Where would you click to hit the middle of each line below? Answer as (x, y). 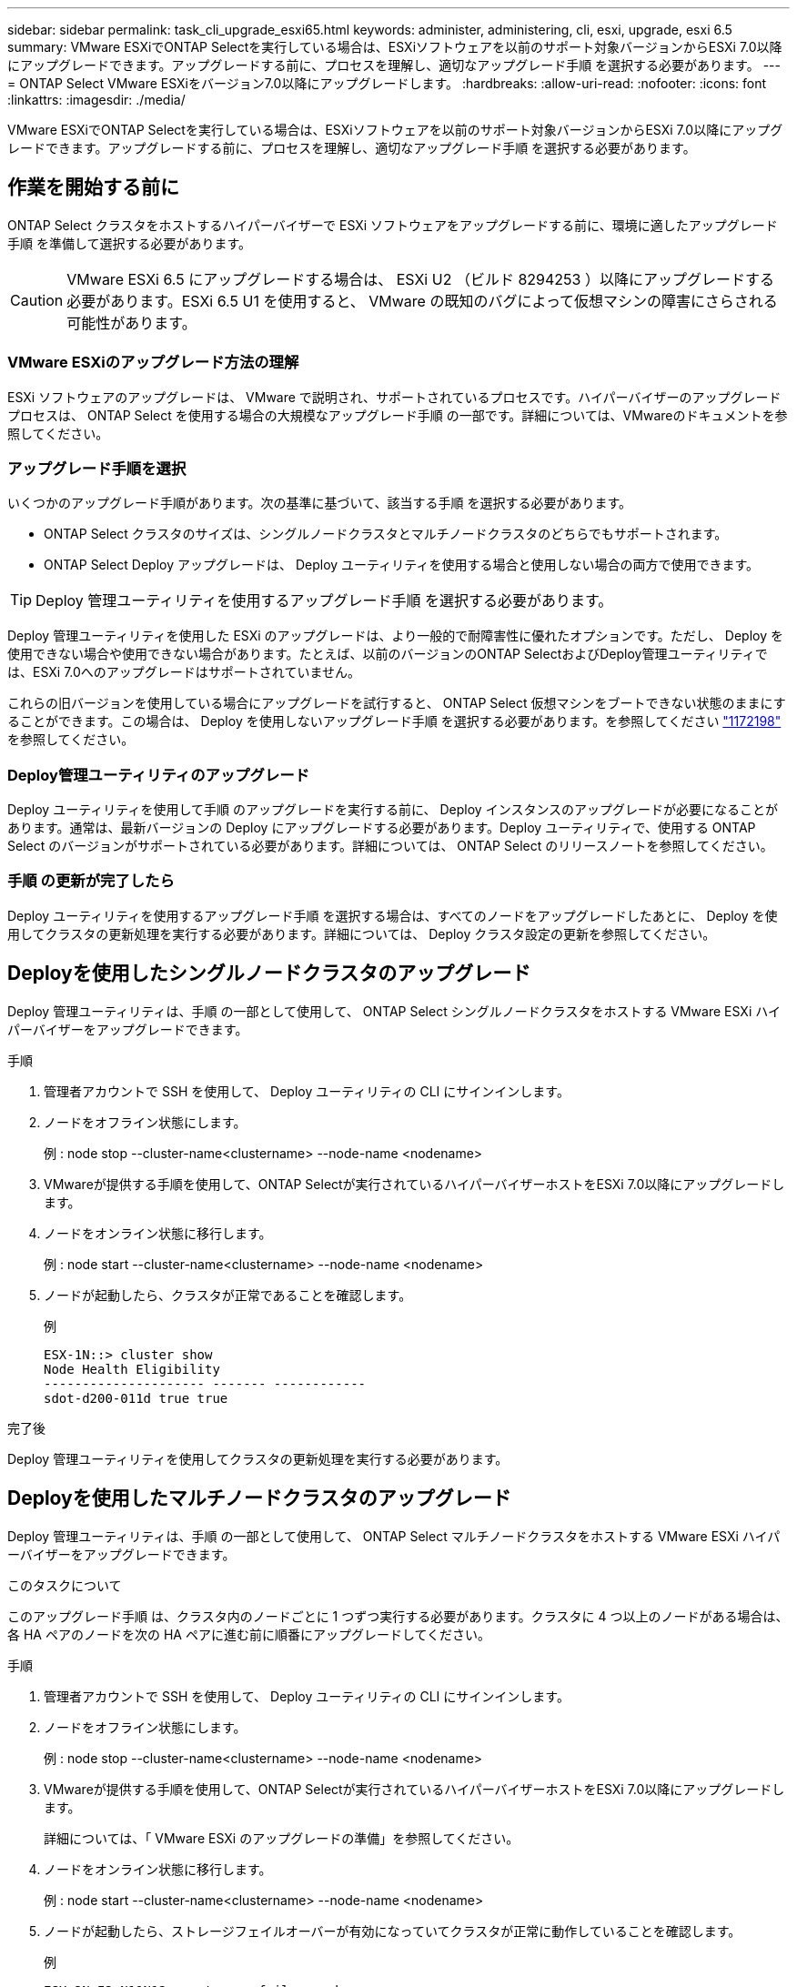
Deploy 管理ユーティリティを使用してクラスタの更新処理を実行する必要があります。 (258, 1458)
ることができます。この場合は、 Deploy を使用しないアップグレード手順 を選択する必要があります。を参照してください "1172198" (394, 721)
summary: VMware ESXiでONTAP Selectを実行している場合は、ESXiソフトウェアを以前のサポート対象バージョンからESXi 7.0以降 (395, 47)
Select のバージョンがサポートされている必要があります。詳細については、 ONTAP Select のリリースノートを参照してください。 (390, 846)
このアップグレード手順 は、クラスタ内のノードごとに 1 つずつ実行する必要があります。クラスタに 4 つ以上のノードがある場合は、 (398, 1616)
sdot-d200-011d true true (136, 1398)
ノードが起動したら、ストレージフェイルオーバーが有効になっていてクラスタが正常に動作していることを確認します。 (393, 1931)
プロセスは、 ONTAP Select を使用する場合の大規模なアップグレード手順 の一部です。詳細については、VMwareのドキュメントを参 (398, 415)
